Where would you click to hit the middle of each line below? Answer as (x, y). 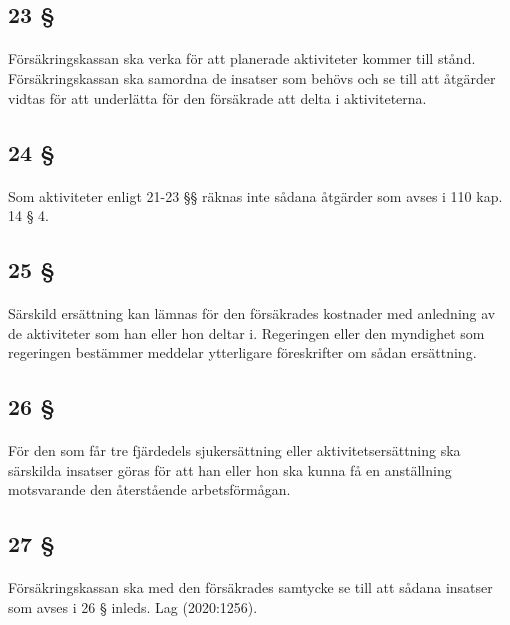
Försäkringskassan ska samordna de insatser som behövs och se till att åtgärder (252, 77)
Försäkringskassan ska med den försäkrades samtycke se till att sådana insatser (250, 587)
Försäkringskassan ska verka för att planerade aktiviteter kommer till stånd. (242, 58)
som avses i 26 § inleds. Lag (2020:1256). (133, 607)
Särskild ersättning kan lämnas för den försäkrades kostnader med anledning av (252, 313)
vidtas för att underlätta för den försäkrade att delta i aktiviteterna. (217, 97)
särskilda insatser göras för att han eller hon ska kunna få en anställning (230, 469)
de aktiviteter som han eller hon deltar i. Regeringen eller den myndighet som (246, 332)
